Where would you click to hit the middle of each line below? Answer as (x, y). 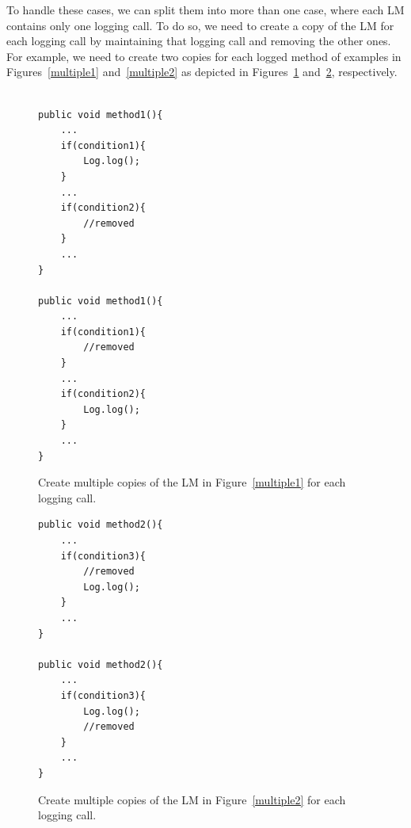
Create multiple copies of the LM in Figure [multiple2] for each (192, 799)
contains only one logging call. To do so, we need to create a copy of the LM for (200, 25)
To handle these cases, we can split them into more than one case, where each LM (205, 10)
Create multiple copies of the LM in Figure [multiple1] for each (192, 482)
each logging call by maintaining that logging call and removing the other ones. (199, 41)
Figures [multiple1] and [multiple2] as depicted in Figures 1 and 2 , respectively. (202, 72)
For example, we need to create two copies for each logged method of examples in (204, 56)
